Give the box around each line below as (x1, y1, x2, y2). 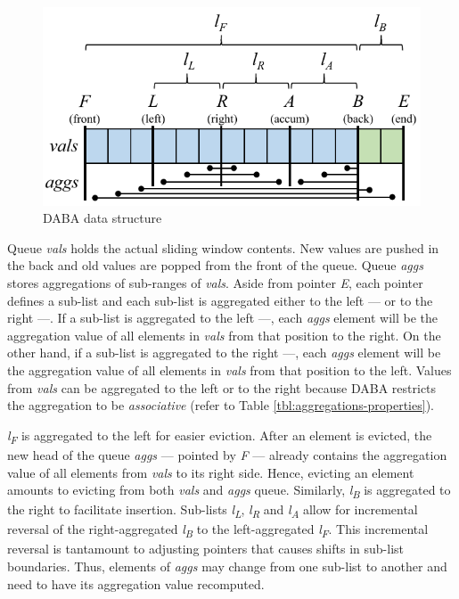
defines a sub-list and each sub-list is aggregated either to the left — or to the (7, 291, 433, 309)
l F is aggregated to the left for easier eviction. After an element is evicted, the (7, 425, 432, 447)
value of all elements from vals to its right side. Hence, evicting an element (7, 463, 414, 481)
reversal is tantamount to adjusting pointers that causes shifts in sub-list (7, 539, 405, 558)
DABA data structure (43, 209, 162, 227)
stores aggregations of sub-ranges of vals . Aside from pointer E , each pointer (7, 274, 423, 292)
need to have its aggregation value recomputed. (7, 574, 265, 593)
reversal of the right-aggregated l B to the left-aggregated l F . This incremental (7, 520, 429, 541)
